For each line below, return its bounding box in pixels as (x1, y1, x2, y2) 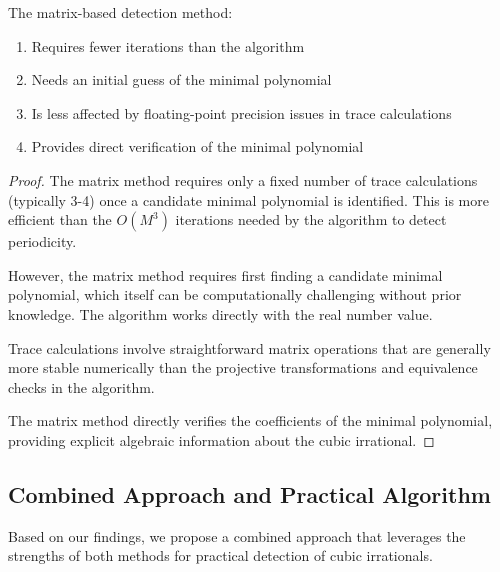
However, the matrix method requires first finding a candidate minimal (8, 264, 443, 285)
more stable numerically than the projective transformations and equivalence (8, 357, 478, 378)
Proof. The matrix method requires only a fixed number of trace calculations (8, 169, 478, 190)
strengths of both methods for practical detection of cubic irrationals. (8, 545, 433, 566)
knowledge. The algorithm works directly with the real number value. (8, 303, 433, 324)
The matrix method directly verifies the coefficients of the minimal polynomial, (8, 410, 493, 431)
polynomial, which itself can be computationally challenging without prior (8, 284, 462, 305)
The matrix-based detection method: (8, 2, 233, 22)
